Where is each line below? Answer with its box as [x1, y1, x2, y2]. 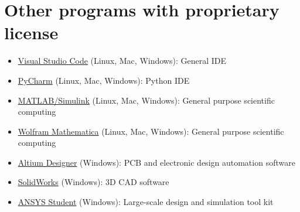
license [4, 20, 59, 45]
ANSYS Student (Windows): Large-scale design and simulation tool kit [18, 196, 274, 208]
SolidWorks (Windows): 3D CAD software [18, 176, 169, 188]
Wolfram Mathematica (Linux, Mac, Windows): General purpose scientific [18, 125, 284, 137]
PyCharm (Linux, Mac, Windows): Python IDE [18, 74, 190, 86]
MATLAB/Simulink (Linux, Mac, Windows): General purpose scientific [18, 94, 275, 106]
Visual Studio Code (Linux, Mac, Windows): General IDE [18, 54, 227, 67]
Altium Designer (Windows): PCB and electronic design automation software [18, 156, 295, 168]
